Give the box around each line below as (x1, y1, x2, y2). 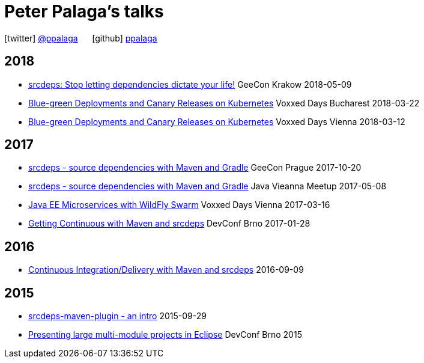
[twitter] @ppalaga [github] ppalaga (4, 32, 157, 43)
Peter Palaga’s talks (4, 1, 164, 22)
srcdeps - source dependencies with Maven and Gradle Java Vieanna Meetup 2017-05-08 (28, 181, 387, 192)
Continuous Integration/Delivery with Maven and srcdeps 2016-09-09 (28, 264, 304, 275)
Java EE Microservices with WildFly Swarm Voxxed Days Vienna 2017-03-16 (28, 200, 330, 210)
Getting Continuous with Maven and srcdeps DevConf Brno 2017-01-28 (28, 218, 310, 229)
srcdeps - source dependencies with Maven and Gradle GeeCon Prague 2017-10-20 (28, 162, 362, 173)
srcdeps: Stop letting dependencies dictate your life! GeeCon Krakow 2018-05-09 (28, 79, 352, 90)
